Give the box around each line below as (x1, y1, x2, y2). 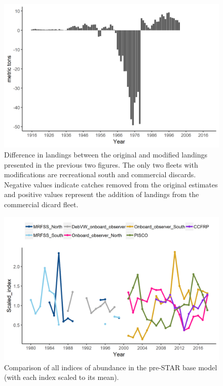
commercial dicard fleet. (4, 199, 79, 209)
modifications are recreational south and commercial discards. (4, 169, 196, 180)
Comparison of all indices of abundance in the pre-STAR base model (4, 362, 217, 372)
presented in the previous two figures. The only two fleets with (4, 159, 198, 170)
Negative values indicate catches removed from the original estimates (4, 179, 218, 189)
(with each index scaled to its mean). (4, 372, 119, 382)
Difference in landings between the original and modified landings (4, 149, 208, 159)
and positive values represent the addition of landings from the (4, 189, 199, 200)
